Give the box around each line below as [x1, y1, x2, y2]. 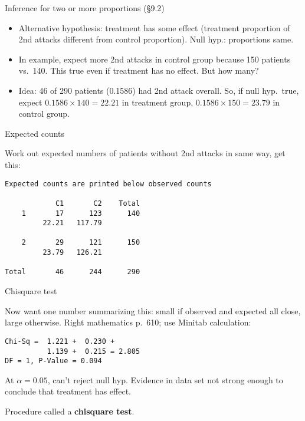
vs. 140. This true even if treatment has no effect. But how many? [18, 64, 259, 77]
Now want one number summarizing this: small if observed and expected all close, [5, 304, 301, 317]
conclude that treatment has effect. [5, 385, 131, 397]
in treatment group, [122, 96, 194, 108]
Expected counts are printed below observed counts [5, 179, 212, 188]
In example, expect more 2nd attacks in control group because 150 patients [18, 52, 291, 65]
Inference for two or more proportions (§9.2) [5, 2, 165, 14]
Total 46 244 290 [5, 268, 140, 277]
